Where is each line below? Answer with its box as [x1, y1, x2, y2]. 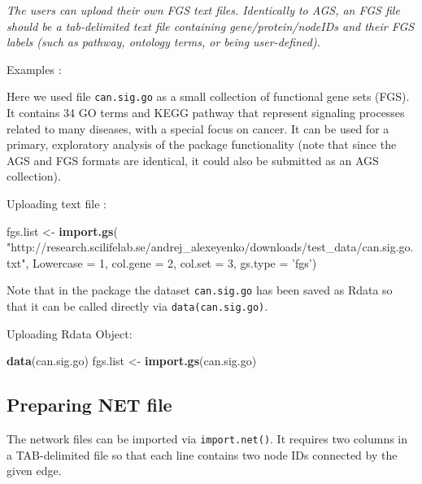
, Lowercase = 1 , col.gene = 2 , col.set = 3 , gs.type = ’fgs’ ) [25, 254, 317, 271]
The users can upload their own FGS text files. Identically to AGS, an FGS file [7, 2, 400, 18]
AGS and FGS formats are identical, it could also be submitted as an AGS [7, 151, 379, 168]
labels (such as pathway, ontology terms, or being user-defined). [7, 33, 320, 50]
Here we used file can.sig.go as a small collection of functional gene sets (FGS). [7, 88, 410, 105]
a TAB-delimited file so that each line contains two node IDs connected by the [7, 446, 398, 463]
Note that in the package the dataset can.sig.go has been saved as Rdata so [7, 281, 393, 299]
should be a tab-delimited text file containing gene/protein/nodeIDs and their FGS [7, 17, 415, 34]
